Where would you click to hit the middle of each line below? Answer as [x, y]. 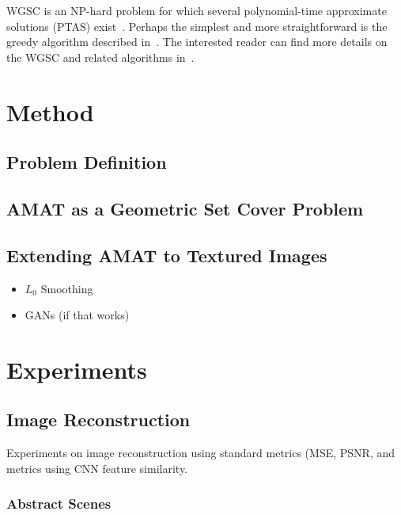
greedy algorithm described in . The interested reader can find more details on [197, 42]
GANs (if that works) [77, 315]
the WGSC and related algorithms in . [100, 57]
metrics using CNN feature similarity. [97, 468]
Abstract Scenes [59, 504]
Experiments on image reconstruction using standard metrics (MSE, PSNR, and [201, 453]
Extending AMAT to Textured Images [167, 255]
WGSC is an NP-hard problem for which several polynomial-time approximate [197, 10]
